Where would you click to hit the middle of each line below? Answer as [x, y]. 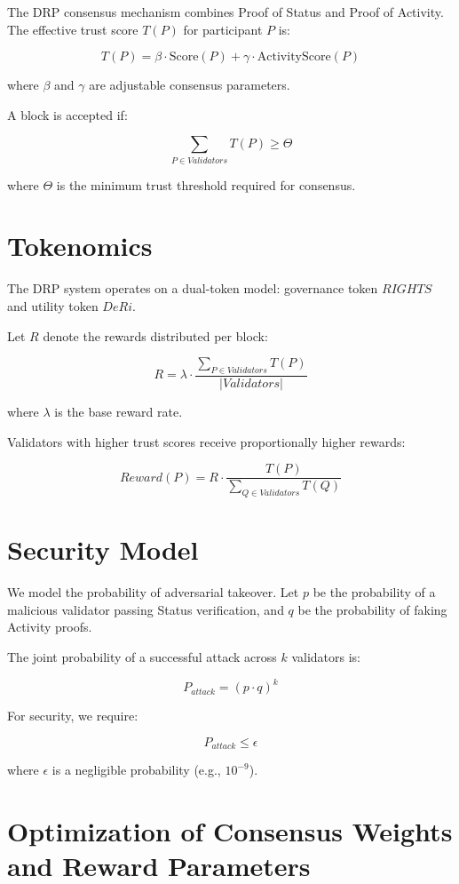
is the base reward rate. [119, 412]
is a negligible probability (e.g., [136, 770]
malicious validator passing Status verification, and [146, 609]
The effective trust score [73, 29]
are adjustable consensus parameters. [190, 85]
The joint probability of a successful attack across [142, 656]
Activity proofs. [50, 627]
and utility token [53, 306]
